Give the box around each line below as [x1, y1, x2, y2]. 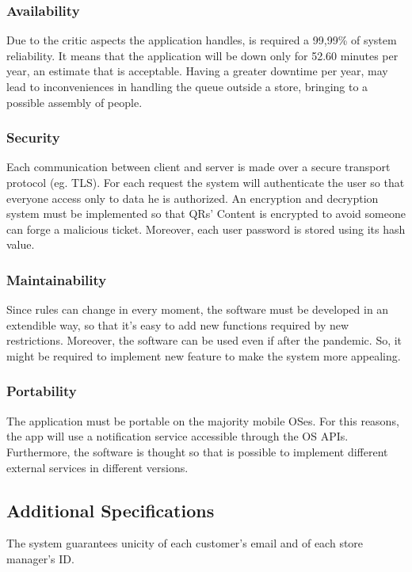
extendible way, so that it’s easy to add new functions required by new [6, 316, 349, 333]
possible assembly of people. [6, 93, 143, 110]
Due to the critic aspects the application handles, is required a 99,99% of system [6, 32, 397, 48]
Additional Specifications [6, 498, 215, 522]
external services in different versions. [6, 459, 189, 475]
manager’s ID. [6, 550, 74, 566]
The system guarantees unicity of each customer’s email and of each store [6, 535, 364, 551]
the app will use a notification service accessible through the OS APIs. [6, 428, 349, 444]
